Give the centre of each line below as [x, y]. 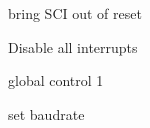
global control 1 [56, 80]
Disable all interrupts [73, 46]
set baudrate [46, 113]
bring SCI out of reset [75, 13]
